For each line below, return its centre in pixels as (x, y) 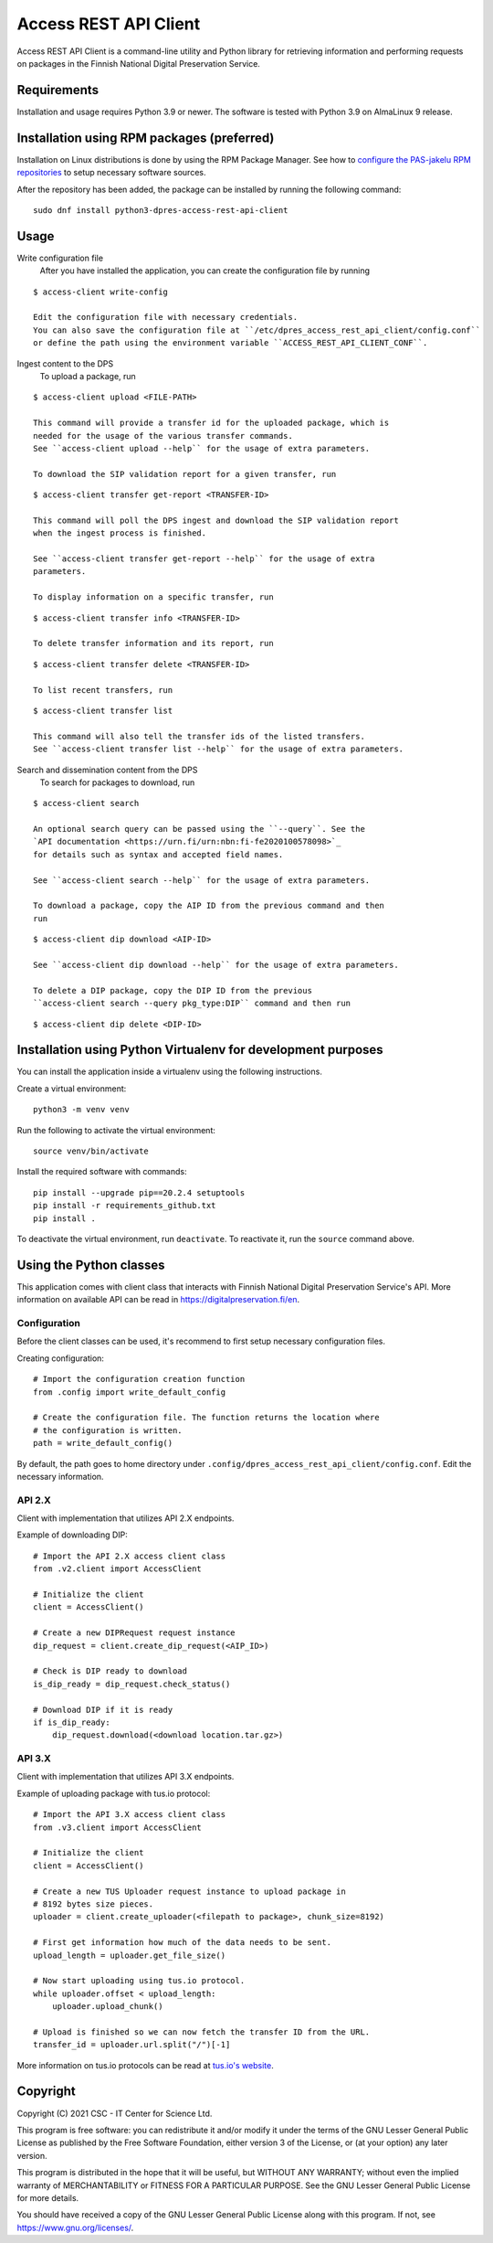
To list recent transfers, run (103, 690)
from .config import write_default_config (130, 1392)
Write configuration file (60, 258)
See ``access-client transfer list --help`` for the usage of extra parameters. (219, 749)
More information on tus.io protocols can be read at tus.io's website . (145, 2065)
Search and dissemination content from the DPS (107, 770)
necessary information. (60, 1476)
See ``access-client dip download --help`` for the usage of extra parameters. (216, 965)
